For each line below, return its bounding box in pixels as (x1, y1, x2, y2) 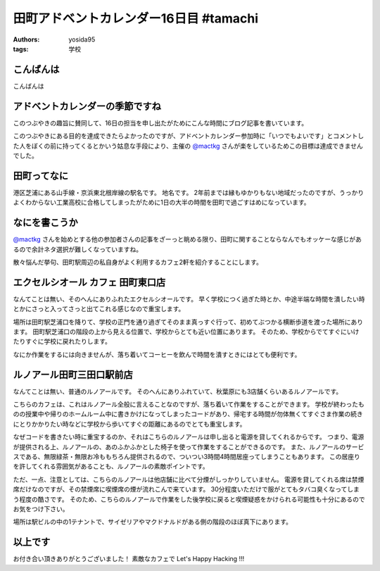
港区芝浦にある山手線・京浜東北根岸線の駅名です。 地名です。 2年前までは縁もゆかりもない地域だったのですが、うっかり (13, 188, 365, 196)
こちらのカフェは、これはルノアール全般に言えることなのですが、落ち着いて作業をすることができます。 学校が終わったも (13, 400, 365, 408)
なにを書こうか (13, 217, 78, 229)
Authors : (13, 35, 40, 44)
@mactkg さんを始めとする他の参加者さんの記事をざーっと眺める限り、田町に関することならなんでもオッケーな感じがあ (13, 235, 362, 244)
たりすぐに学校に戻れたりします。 (13, 337, 112, 346)
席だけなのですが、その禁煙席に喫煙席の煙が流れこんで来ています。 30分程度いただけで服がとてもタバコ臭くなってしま (13, 485, 360, 494)
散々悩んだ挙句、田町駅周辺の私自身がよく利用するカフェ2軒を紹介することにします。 (13, 258, 263, 266)
